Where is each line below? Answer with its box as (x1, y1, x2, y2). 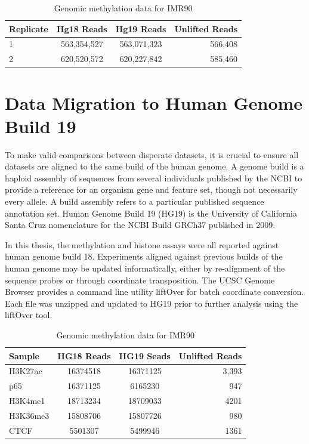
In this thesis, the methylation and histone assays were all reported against (5, 238, 279, 251)
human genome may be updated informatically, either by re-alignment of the (5, 262, 285, 275)
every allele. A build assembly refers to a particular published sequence (5, 195, 264, 208)
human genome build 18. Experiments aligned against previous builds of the (5, 250, 283, 263)
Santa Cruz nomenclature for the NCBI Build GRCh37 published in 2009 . (5, 218, 276, 231)
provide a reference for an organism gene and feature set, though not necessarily (5, 183, 298, 196)
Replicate (9, 22, 48, 35)
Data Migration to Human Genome (5, 90, 303, 115)
